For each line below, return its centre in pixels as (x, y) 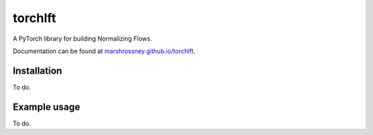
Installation (37, 71)
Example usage (47, 107)
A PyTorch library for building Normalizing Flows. (82, 39)
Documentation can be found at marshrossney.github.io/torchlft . (104, 51)
